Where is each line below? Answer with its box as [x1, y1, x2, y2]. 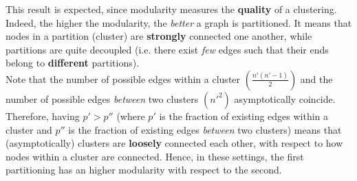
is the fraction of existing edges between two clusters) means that [68, 122, 342, 136]
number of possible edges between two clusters [6, 91, 199, 106]
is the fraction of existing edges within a [159, 108, 329, 123]
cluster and [6, 122, 52, 136]
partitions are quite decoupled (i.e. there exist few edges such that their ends [6, 42, 329, 56]
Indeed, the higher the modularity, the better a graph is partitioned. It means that [6, 15, 352, 29]
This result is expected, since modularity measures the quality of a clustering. [6, 2, 337, 16]
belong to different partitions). [6, 56, 140, 70]
